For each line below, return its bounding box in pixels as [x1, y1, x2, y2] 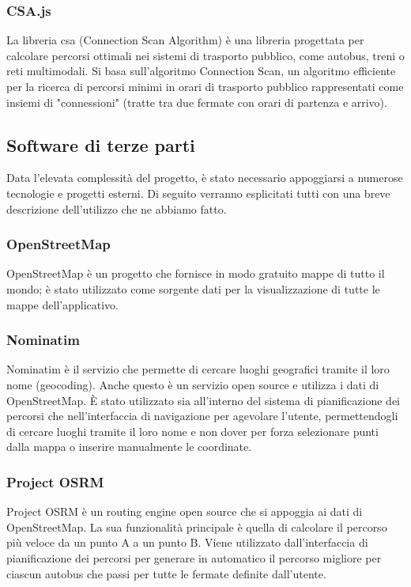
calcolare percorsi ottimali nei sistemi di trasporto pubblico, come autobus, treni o [6, 47, 405, 63]
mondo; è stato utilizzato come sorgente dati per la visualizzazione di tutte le [6, 280, 380, 297]
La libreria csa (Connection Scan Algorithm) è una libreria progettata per [6, 32, 364, 48]
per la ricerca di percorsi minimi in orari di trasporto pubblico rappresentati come [6, 78, 404, 94]
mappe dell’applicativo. [6, 296, 119, 312]
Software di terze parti [6, 132, 195, 157]
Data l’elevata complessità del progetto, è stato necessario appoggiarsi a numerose [6, 169, 403, 186]
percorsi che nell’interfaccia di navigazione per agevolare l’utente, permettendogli [6, 407, 398, 424]
